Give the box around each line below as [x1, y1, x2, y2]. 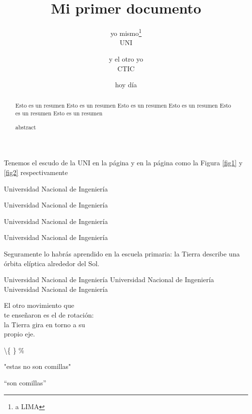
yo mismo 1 [110, 27, 142, 38]
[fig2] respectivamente [4, 167, 68, 177]
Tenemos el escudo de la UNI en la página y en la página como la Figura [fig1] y [4, 158, 243, 168]
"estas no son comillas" [4, 361, 71, 371]
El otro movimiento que [4, 300, 74, 310]
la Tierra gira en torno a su [4, 319, 85, 329]
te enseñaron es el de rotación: [4, 309, 94, 319]
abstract [15, 123, 36, 131]
